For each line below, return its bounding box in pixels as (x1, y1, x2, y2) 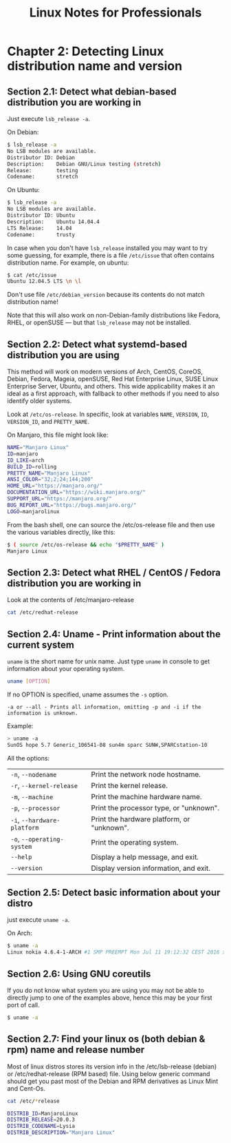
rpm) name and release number (7, 1044, 145, 1056)
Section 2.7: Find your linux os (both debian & (7, 1033, 206, 1045)
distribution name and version (7, 59, 183, 74)
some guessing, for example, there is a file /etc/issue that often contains (7, 251, 214, 259)
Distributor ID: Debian (7, 154, 76, 161)
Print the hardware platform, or (91, 814, 190, 824)
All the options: (7, 754, 50, 762)
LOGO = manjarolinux (7, 508, 60, 515)
